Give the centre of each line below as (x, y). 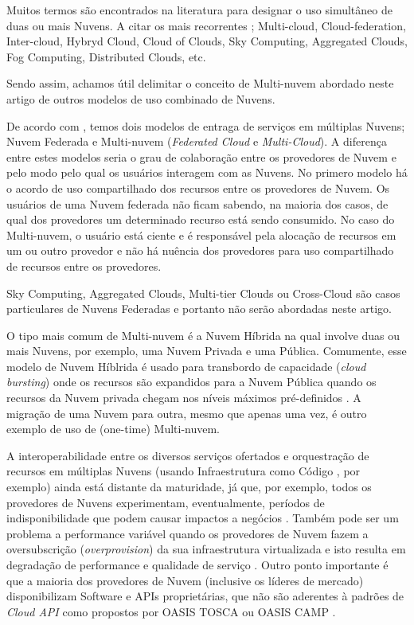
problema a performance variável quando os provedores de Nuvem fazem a (187, 533)
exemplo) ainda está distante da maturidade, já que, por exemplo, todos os (189, 487)
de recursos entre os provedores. (84, 266)
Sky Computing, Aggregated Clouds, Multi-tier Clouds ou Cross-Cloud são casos (203, 293)
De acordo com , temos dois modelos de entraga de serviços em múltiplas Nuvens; (206, 125)
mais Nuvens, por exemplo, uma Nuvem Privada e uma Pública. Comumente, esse (207, 351)
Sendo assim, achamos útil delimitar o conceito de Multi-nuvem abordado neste (200, 83)
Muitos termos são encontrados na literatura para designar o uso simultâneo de (199, 10)
